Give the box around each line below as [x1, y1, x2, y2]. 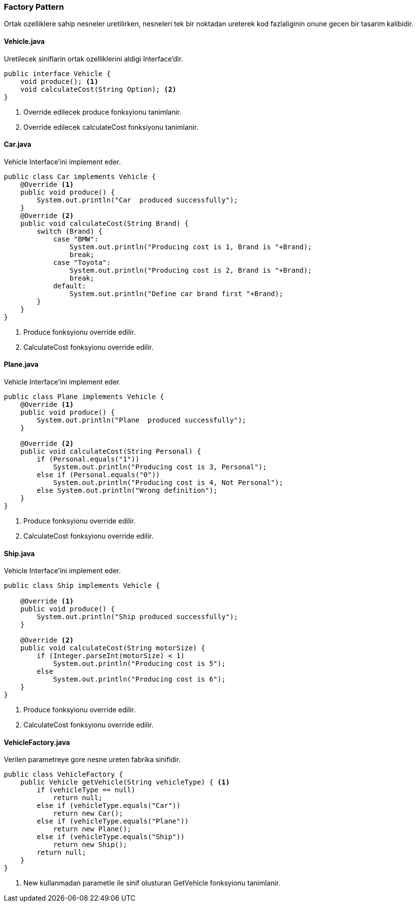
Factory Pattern [4, 2, 64, 12]
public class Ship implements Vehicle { [4, 582, 160, 590]
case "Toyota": [53, 258, 111, 266]
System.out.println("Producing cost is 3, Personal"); [53, 463, 267, 471]
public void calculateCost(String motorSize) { [20, 644, 206, 652]
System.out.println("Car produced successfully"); [37, 196, 238, 204]
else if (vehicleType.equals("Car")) [37, 802, 181, 810]
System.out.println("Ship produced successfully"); [37, 613, 238, 621]
